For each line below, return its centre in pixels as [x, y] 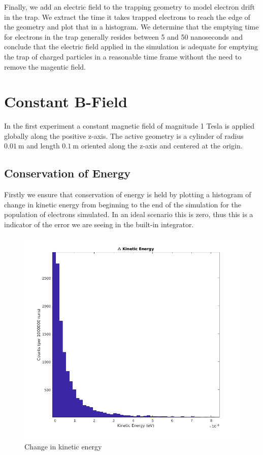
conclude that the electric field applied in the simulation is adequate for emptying [131, 47]
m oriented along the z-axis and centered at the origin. [158, 146]
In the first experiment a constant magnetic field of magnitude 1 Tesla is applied [129, 126]
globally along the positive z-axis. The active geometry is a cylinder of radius [124, 135]
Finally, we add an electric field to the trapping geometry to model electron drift [129, 7]
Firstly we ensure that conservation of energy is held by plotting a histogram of [128, 194]
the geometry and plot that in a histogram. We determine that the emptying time [131, 27]
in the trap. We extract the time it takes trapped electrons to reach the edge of [127, 17]
